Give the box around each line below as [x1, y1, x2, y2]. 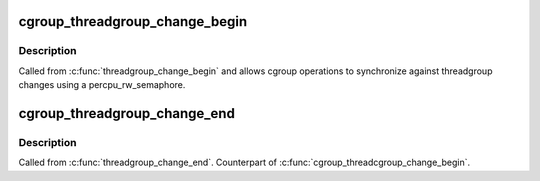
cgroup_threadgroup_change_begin [18, 13, 248, 30]
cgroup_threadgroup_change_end [18, 105, 235, 122]
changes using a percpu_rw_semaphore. [18, 79, 186, 91]
